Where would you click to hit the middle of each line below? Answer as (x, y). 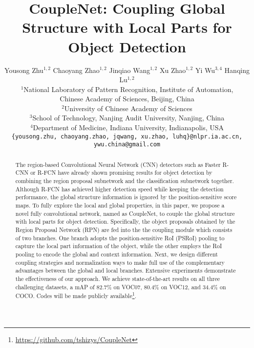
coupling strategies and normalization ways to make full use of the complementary (120, 262)
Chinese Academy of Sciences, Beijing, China (127, 99)
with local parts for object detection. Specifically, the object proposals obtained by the (125, 221)
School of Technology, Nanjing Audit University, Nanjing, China (128, 118)
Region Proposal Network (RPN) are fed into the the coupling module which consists (124, 230)
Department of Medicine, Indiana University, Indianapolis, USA (128, 128)
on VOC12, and (181, 287)
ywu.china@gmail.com (127, 145)
